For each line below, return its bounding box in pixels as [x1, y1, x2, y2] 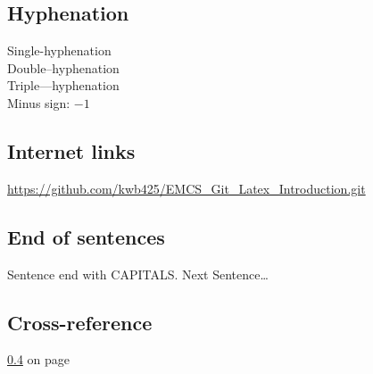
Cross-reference [7, 308, 153, 336]
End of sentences [7, 222, 165, 250]
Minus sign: [7, 93, 70, 112]
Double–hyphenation [7, 58, 120, 77]
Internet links [7, 137, 136, 164]
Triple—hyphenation [7, 76, 120, 95]
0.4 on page [7, 350, 70, 369]
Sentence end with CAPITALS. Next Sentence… [7, 264, 269, 283]
